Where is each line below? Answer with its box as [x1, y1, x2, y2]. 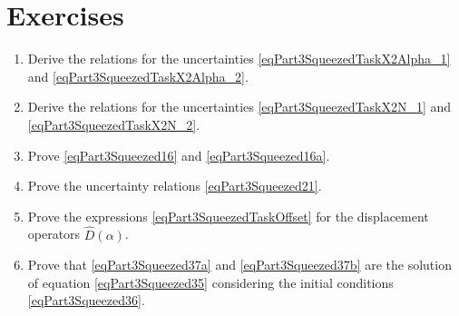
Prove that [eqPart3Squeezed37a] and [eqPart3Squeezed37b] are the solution [27, 255, 452, 274]
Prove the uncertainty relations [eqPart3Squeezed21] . [27, 176, 322, 195]
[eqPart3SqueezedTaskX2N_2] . [27, 114, 200, 133]
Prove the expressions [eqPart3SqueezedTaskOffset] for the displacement [27, 206, 429, 225]
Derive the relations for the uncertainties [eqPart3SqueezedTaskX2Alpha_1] [27, 49, 451, 68]
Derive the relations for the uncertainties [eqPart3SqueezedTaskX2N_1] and [27, 97, 452, 116]
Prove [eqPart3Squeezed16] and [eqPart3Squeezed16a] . [27, 145, 330, 164]
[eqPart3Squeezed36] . [27, 291, 145, 310]
